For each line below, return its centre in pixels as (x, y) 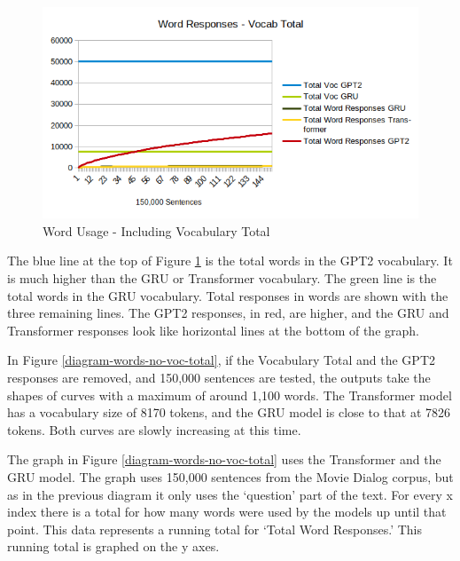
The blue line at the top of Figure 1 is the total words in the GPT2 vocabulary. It (230, 261)
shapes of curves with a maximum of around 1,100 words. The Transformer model (230, 395)
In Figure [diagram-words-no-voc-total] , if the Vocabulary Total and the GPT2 (221, 360)
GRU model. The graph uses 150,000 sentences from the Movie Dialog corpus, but (230, 476)
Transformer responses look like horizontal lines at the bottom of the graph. (213, 330)
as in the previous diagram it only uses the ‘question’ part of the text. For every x (230, 494)
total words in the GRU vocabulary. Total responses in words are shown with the (228, 295)
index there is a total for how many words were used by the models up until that (227, 512)
